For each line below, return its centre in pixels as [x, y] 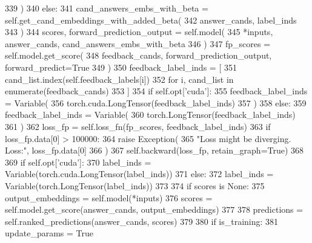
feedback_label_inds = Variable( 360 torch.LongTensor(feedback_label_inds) [150, 115]
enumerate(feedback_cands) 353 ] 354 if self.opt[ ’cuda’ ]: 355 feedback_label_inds [156, 91]
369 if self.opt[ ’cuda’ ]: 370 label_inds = [78, 162]
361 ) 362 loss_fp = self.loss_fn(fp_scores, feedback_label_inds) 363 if [138, 126]
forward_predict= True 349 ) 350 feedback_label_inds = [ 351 [121, 67]
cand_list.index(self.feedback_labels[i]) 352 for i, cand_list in [119, 79]
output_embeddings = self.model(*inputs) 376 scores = [109, 197]
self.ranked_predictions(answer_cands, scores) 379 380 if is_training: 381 [142, 221]
